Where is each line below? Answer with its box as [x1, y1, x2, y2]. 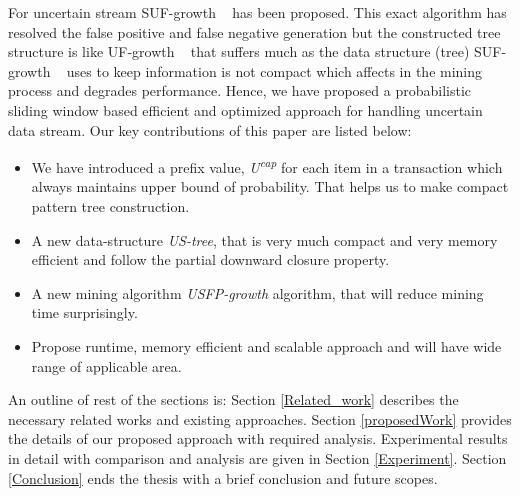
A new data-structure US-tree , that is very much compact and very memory [31, 229, 498, 250]
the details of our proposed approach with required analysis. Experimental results [8, 428, 508, 449]
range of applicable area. [31, 355, 182, 376]
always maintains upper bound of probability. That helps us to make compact [31, 176, 509, 197]
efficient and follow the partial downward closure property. [31, 249, 390, 270]
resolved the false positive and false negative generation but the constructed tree [8, 21, 501, 42]
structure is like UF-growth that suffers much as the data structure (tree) [8, 41, 470, 62]
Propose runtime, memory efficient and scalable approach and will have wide [31, 335, 502, 356]
